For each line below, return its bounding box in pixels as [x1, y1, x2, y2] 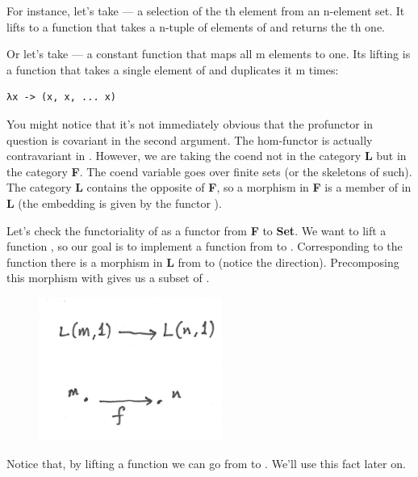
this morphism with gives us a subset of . [6, 269, 210, 286]
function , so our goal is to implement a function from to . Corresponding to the [6, 238, 403, 255]
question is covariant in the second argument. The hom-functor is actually [6, 131, 373, 148]
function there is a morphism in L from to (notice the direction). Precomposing [6, 253, 399, 270]
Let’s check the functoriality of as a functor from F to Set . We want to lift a [6, 222, 387, 238]
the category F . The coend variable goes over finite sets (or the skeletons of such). [6, 163, 412, 179]
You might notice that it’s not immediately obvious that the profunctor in [6, 115, 374, 132]
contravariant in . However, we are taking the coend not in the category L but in [6, 147, 407, 164]
